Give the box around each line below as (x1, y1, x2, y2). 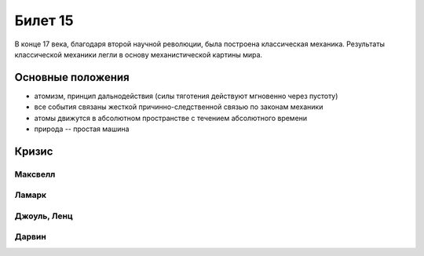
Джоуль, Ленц (14, 210, 74, 221)
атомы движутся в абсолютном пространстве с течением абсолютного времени (34, 113, 308, 123)
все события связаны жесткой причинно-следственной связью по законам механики (34, 102, 323, 112)
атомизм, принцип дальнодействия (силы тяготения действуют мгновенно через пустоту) (34, 91, 338, 101)
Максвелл (14, 169, 56, 180)
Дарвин (14, 232, 46, 243)
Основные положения (14, 71, 130, 84)
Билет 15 (14, 12, 74, 29)
